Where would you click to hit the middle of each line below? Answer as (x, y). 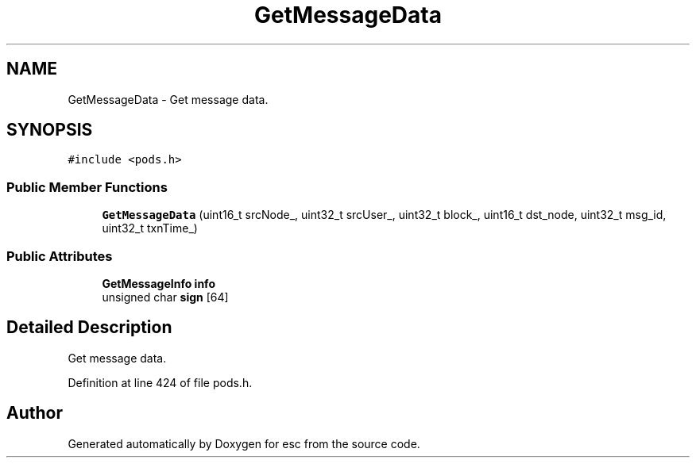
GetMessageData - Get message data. (168, 99)
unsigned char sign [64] (165, 297)
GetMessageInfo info (159, 283)
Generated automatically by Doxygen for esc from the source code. (244, 443)
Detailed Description (89, 328)
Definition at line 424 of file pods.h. (160, 382)
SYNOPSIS (50, 130)
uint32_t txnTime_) (150, 228)
